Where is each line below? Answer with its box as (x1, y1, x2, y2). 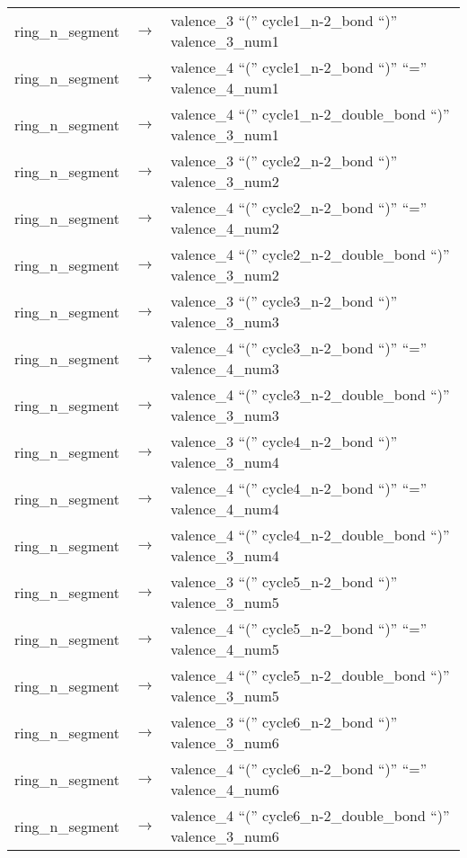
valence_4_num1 (170, 77, 279, 98)
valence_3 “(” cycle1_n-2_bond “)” (170, 10, 398, 31)
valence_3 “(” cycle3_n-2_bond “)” (170, 290, 398, 311)
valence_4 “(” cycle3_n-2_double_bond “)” (170, 384, 450, 405)
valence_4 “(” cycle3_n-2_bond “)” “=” (170, 337, 427, 358)
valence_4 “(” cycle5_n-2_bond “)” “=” (170, 618, 427, 639)
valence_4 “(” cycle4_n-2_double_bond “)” (170, 524, 450, 545)
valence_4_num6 (170, 779, 279, 800)
